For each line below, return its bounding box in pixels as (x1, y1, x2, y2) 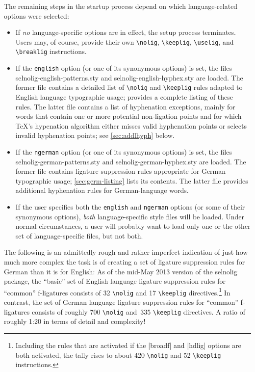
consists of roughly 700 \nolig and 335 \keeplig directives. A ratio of (31, 306, 246, 317)
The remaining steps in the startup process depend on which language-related (4, 1, 238, 11)
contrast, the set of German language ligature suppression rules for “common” (4, 297, 238, 307)
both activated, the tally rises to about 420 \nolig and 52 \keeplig (15, 349, 221, 360)
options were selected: (4, 10, 69, 21)
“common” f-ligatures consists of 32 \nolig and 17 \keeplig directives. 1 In (4, 286, 230, 297)
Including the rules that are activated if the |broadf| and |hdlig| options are (15, 340, 241, 350)
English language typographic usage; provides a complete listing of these (15, 92, 233, 102)
